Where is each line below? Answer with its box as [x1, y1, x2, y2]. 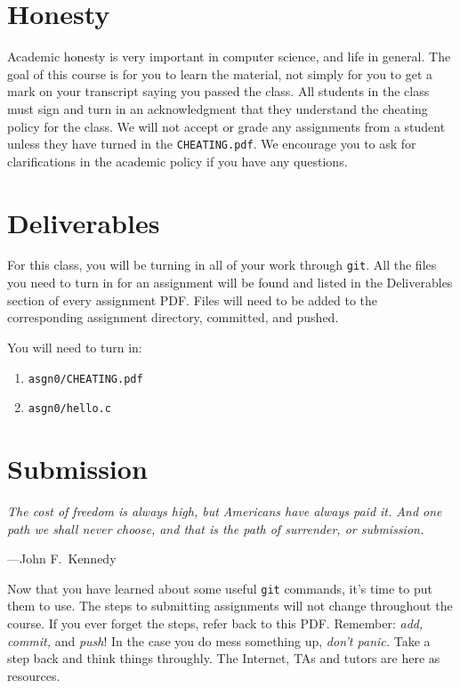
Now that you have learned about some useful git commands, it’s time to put [7, 579, 432, 597]
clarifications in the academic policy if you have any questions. [7, 151, 348, 170]
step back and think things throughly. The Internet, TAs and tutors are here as [7, 649, 440, 668]
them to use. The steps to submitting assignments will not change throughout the [7, 596, 453, 615]
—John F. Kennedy [7, 549, 117, 568]
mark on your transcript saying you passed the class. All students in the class [7, 82, 430, 101]
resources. [7, 666, 61, 684]
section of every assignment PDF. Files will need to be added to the [7, 290, 378, 309]
